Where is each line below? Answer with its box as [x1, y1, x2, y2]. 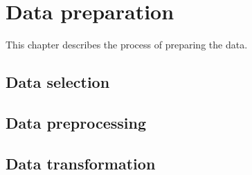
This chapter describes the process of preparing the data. [6, 37, 248, 52]
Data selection [6, 71, 110, 93]
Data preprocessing [6, 111, 147, 133]
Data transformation [6, 152, 156, 174]
